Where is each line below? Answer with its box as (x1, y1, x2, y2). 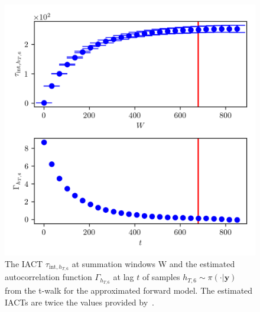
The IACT (5, 257, 43, 269)
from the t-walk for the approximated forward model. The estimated (5, 284, 253, 297)
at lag (113, 271, 134, 283)
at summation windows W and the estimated (71, 257, 235, 269)
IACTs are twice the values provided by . (5, 295, 154, 308)
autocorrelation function (5, 271, 92, 283)
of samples (142, 271, 180, 283)
